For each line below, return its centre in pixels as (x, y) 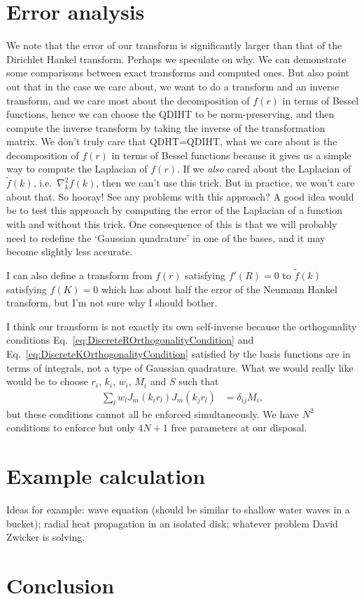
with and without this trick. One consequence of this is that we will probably (172, 224)
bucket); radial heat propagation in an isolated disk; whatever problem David (172, 523)
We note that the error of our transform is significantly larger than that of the (174, 45)
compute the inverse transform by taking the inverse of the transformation (166, 127)
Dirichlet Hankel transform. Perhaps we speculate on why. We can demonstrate (176, 59)
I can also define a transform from (79, 275)
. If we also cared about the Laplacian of (264, 169)
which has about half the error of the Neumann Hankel (219, 289)
